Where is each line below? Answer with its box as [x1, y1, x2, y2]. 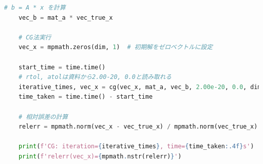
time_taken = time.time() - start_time [18, 93, 153, 101]
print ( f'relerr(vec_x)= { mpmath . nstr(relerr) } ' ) [18, 152, 182, 160]
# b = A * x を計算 [4, 4, 66, 11]
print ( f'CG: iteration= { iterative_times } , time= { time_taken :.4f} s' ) [18, 143, 254, 150]
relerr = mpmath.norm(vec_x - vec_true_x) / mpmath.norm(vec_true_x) [18, 123, 258, 131]
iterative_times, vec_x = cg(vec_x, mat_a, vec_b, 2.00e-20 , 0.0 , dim [18, 83, 261, 91]
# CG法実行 [18, 33, 51, 41]
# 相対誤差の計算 [18, 113, 68, 120]
